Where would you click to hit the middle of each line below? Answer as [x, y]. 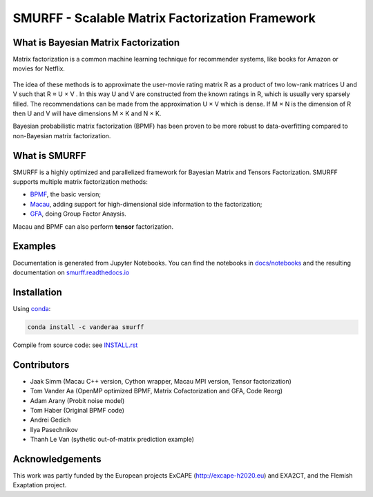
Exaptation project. [40, 485]
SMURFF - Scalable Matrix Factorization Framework [164, 18]
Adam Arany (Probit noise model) [77, 400]
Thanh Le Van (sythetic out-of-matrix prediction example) [112, 440]
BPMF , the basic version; [66, 194]
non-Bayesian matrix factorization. [62, 135]
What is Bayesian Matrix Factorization [96, 43]
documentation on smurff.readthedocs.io [71, 272]
